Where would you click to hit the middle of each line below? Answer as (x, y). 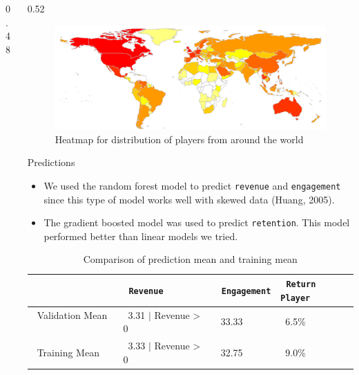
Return (301, 285)
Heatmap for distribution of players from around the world (179, 139)
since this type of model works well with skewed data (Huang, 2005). (189, 199)
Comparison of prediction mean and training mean (190, 259)
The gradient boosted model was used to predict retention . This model (197, 222)
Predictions (51, 162)
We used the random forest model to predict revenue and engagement (192, 185)
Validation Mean (72, 314)
